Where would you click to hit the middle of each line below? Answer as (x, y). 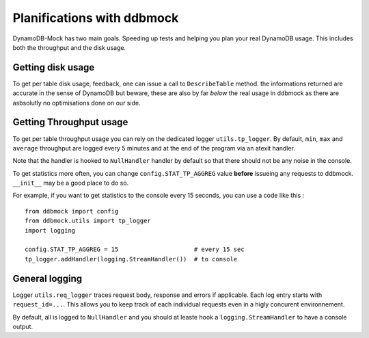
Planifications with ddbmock (96, 18)
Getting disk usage (54, 67)
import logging (50, 230)
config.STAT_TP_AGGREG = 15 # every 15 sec (135, 249)
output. (23, 326)
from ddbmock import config (72, 211)
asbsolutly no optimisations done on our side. (77, 103)
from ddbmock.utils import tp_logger (88, 221)
